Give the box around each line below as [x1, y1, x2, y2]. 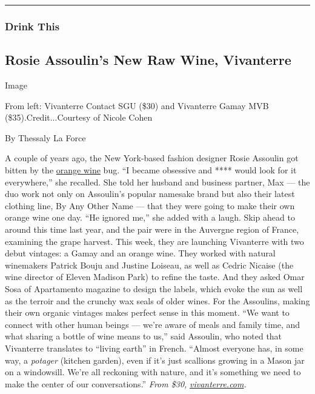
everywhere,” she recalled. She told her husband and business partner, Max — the [5, 175, 310, 188]
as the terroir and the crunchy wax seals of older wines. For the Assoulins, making [5, 294, 310, 307]
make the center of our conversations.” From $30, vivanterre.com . [5, 377, 247, 390]
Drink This [5, 18, 60, 33]
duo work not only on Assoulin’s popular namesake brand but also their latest [5, 187, 295, 200]
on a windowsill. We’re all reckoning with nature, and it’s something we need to [5, 366, 301, 378]
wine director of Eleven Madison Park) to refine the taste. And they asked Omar [5, 270, 305, 283]
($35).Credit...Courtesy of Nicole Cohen [5, 111, 153, 124]
